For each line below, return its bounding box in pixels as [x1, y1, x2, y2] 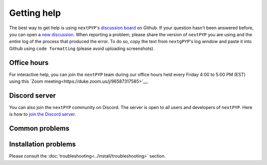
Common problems [9, 124, 70, 133]
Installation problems [9, 140, 76, 149]
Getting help [9, 7, 61, 18]
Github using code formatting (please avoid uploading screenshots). [9, 45, 155, 52]
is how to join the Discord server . [9, 111, 76, 117]
